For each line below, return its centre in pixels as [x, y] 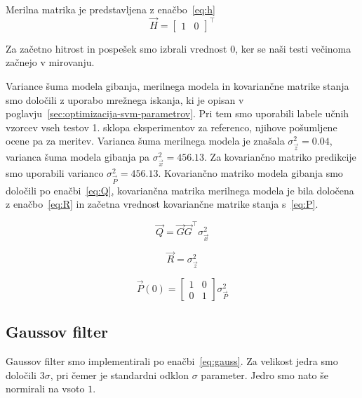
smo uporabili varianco [55, 172]
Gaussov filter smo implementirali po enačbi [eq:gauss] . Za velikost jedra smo [172, 361]
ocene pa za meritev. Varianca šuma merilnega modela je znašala [145, 141]
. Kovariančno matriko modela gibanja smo [250, 172]
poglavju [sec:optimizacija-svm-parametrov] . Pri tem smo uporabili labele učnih [177, 113]
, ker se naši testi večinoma [293, 48]
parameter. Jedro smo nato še [265, 374]
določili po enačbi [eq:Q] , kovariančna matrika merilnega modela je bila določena [180, 190]
